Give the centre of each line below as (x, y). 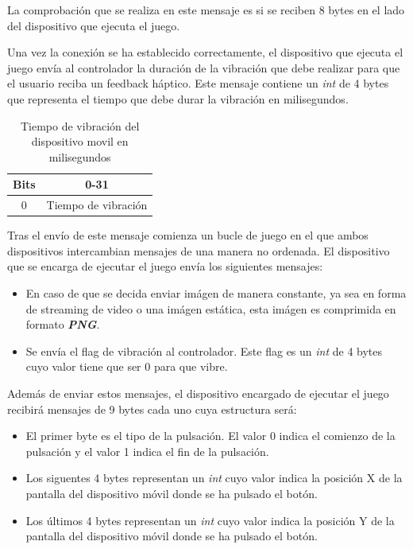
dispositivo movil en (80, 141)
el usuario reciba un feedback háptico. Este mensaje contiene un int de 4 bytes (198, 83)
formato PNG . (63, 324)
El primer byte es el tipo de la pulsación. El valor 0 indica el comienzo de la (210, 436)
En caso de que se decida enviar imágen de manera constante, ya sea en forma (216, 293)
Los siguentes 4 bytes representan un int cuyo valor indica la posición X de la (214, 478)
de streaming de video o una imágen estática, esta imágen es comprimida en (211, 308)
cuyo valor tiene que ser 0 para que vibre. (127, 366)
